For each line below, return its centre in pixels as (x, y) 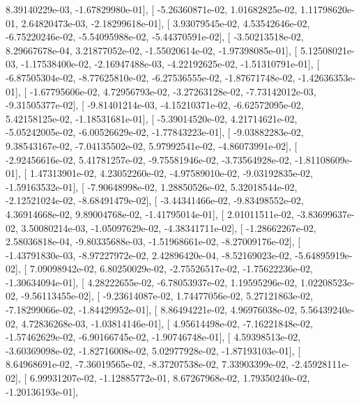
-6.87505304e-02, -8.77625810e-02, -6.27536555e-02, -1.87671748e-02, (151, 77)
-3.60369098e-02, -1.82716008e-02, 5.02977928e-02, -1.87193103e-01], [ (153, 350)
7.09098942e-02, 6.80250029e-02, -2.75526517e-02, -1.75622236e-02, (171, 269)
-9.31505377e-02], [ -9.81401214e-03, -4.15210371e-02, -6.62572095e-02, (155, 105)
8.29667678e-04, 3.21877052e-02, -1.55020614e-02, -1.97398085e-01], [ (152, 50)
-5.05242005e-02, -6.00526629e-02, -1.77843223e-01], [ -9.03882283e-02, (155, 132)
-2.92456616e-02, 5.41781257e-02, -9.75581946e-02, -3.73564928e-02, (149, 159)
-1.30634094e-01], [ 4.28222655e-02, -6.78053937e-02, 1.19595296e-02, (152, 282)
